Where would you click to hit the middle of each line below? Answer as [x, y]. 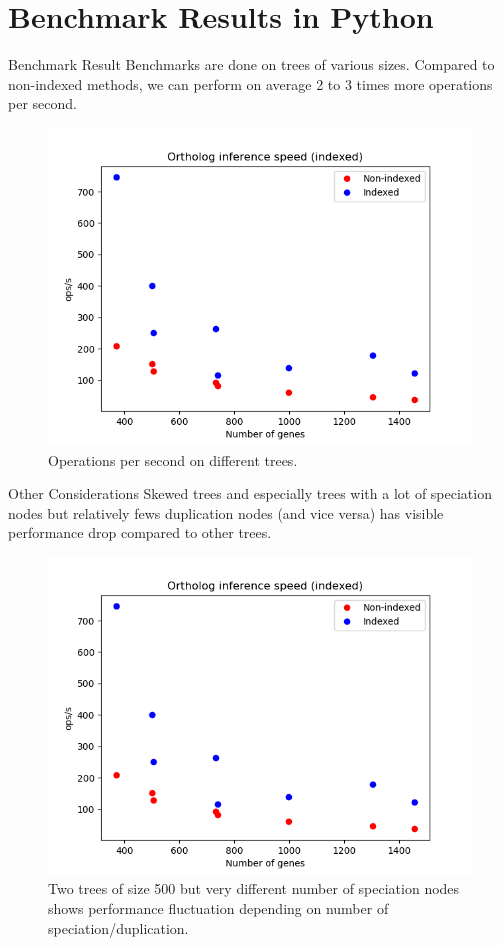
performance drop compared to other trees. [140, 532]
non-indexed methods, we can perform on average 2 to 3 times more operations [250, 83]
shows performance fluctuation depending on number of [218, 908]
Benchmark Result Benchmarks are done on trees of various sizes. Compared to [251, 64]
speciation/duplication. [118, 927]
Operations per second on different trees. [173, 459]
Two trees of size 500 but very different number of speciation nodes [254, 888]
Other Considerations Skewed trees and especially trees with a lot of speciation [250, 493]
